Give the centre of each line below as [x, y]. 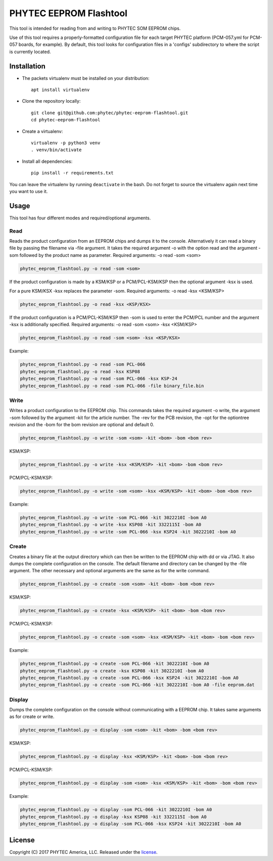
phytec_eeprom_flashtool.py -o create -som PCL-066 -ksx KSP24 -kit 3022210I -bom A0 [129, 678]
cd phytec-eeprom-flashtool [66, 120]
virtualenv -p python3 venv [66, 143]
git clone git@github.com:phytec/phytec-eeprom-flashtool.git [110, 113]
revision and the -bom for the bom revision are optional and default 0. [82, 425]
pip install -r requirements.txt [72, 173]
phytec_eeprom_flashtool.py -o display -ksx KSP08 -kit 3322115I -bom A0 [113, 817]
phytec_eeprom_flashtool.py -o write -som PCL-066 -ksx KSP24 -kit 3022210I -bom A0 [128, 532]
